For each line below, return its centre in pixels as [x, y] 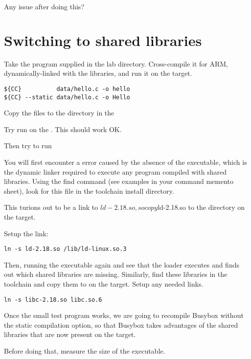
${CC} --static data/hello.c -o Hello [67, 97]
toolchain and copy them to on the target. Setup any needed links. [104, 284]
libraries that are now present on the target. [70, 334]
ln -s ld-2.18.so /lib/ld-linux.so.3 [65, 249]
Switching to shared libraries [103, 40]
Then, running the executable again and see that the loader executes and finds [122, 264]
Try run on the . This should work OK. [63, 129]
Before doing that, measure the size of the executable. [85, 351]
